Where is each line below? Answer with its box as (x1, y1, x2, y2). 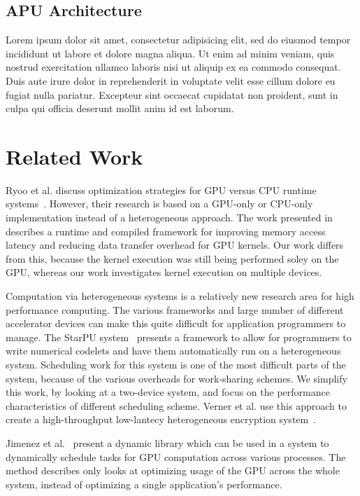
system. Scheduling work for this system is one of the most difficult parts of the (6, 357, 346, 372)
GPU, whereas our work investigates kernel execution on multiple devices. (6, 265, 322, 280)
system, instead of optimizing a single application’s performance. (6, 476, 282, 491)
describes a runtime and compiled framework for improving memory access (6, 223, 326, 238)
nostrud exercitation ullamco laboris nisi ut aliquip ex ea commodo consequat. (6, 60, 341, 74)
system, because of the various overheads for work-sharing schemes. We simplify (6, 371, 347, 385)
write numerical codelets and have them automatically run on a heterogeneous (6, 343, 341, 358)
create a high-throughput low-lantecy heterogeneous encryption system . (6, 412, 317, 427)
